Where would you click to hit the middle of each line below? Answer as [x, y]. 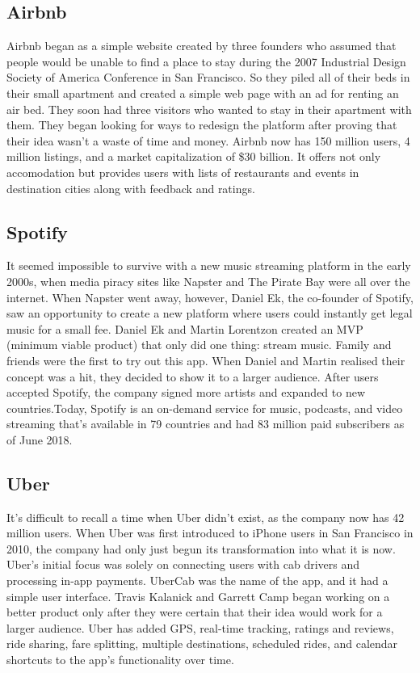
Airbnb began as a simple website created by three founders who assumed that [202, 46]
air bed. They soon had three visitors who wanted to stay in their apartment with [209, 109]
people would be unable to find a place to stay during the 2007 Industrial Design [206, 61]
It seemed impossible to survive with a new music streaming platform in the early [209, 265]
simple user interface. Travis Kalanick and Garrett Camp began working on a [198, 596]
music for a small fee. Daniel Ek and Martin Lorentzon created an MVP [185, 328]
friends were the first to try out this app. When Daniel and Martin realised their [206, 360]
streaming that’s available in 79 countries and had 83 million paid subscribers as [206, 424]
